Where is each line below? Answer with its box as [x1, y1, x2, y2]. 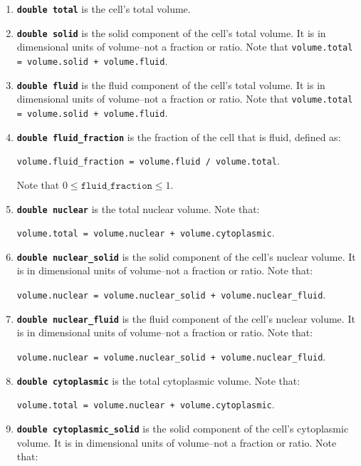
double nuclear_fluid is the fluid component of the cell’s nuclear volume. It [16, 311, 355, 326]
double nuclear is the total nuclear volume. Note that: [16, 201, 260, 216]
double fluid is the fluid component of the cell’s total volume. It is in [16, 77, 325, 92]
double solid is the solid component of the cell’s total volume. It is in [16, 25, 326, 40]
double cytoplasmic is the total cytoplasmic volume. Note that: [16, 373, 300, 388]
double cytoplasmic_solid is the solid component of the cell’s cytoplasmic [16, 420, 349, 435]
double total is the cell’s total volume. [16, 1, 191, 16]
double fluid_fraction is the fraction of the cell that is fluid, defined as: [16, 129, 341, 144]
